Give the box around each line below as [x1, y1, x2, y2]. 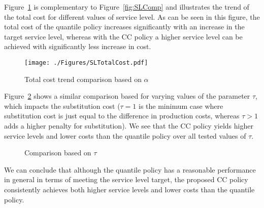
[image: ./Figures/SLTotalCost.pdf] [24, 59, 148, 66]
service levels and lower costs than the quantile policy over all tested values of [4, 130, 246, 141]
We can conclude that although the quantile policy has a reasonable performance [4, 164, 256, 175]
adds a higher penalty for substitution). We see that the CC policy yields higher [4, 120, 253, 131]
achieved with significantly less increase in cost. [4, 41, 151, 52]
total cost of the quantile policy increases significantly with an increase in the [4, 21, 245, 32]
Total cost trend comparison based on [24, 73, 142, 84]
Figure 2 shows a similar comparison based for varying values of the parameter [4, 91, 250, 101]
